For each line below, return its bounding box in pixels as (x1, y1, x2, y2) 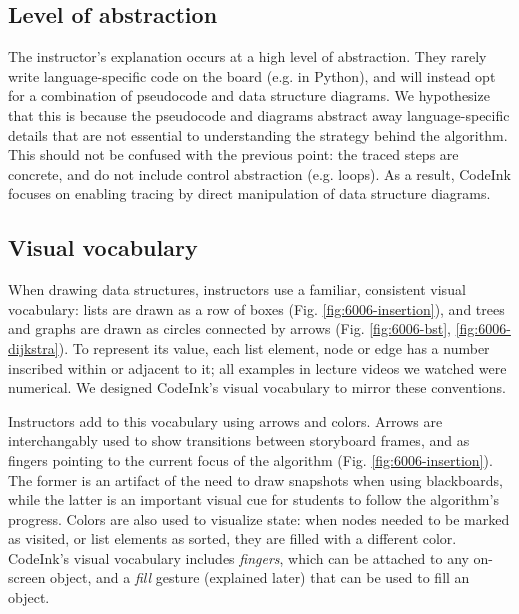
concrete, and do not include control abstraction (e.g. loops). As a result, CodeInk (8, 163, 511, 184)
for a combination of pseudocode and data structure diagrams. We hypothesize (8, 85, 490, 106)
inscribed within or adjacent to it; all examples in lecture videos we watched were (8, 357, 507, 378)
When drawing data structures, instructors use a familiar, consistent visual (8, 279, 466, 300)
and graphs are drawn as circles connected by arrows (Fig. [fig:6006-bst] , (8, 318, 451, 339)
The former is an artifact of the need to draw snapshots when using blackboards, (8, 469, 503, 490)
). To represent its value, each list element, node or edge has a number (58, 337, 490, 358)
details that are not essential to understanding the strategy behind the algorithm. (8, 124, 508, 145)
